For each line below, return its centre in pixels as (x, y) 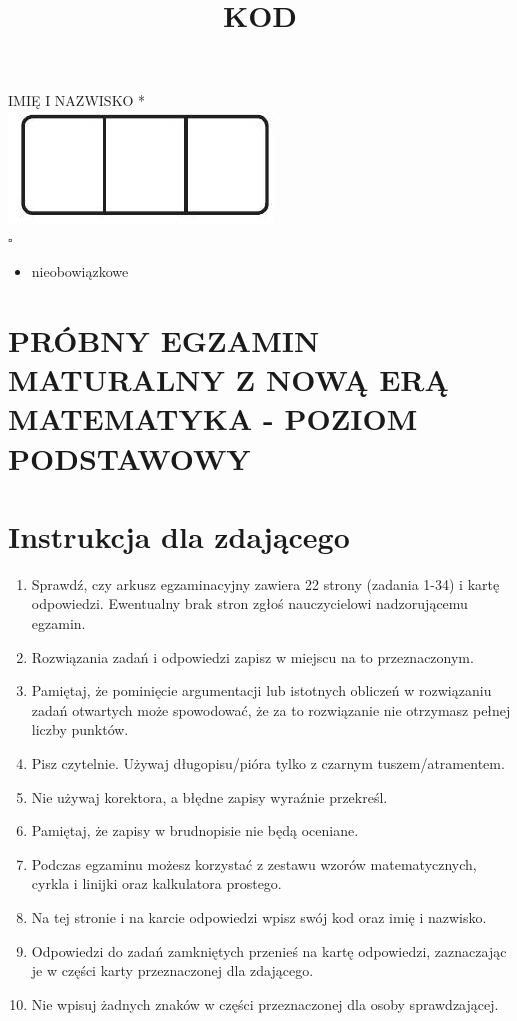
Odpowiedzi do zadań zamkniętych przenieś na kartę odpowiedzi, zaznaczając (269, 950)
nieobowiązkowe (80, 271)
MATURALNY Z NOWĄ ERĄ (228, 379)
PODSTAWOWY (129, 457)
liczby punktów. (80, 729)
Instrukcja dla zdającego (179, 535)
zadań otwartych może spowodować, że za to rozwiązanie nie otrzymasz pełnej (271, 709)
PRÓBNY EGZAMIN (164, 339)
